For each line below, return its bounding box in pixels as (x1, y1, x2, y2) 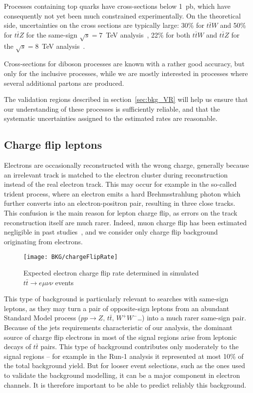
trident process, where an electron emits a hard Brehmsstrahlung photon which (4, 188, 241, 198)
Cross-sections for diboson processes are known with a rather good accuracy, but (4, 59, 245, 69)
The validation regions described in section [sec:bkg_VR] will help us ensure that (4, 94, 248, 104)
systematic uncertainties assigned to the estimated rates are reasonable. (4, 113, 217, 123)
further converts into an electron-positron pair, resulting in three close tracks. (4, 198, 235, 208)
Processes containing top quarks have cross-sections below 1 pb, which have (4, 1, 231, 11)
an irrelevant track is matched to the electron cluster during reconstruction (4, 169, 228, 179)
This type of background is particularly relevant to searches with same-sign (4, 294, 229, 304)
